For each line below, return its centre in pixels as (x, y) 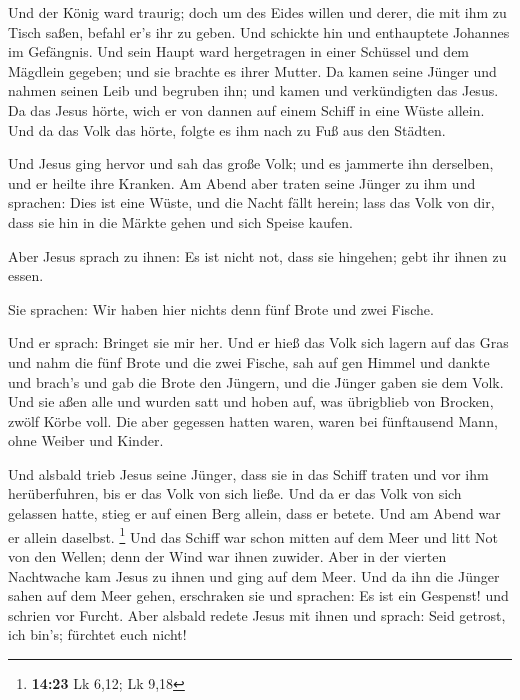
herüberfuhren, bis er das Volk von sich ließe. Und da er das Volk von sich (235, 493)
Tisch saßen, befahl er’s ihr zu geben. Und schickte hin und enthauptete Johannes (259, 31)
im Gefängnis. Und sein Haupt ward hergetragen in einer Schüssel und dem (239, 51)
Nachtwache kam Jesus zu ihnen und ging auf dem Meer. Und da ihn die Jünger (254, 575)
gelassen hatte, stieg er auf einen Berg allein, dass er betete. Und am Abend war (254, 513)
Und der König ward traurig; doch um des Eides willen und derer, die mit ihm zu (257, 12)
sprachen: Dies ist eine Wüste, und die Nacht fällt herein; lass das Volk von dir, (251, 202)
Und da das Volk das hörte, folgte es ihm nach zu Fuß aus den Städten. (227, 129)
